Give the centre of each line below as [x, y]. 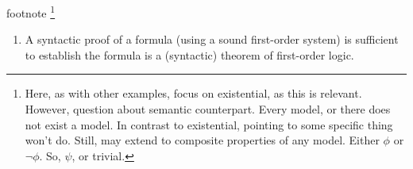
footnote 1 [31, 12]
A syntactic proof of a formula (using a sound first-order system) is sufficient [212, 39]
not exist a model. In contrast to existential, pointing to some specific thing [209, 124]
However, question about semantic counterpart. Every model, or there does [208, 109]
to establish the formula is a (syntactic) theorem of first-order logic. [189, 54]
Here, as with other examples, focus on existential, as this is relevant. [193, 93]
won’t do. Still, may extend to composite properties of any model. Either [202, 140]
